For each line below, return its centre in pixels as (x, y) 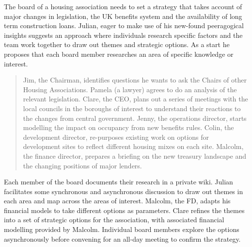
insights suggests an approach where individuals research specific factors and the (123, 35)
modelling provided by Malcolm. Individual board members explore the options (122, 229)
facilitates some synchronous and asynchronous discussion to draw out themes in (124, 191)
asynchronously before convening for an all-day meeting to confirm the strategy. (122, 239)
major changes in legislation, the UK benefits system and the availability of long (123, 16)
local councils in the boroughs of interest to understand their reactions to (132, 108)
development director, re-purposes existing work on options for (116, 137)
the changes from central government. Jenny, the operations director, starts (135, 118)
